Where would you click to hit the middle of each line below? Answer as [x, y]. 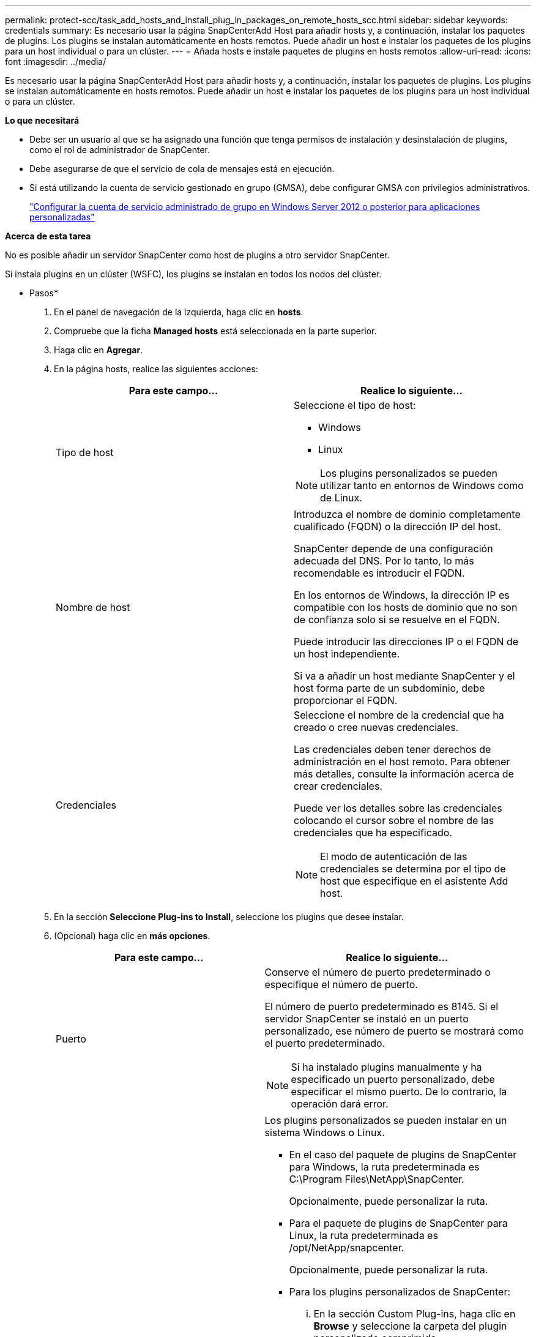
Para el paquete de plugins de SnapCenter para [398, 1223]
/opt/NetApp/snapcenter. [347, 1248]
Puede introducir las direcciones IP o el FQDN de [406, 642]
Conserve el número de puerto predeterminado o [378, 972]
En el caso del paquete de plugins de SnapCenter [403, 1155]
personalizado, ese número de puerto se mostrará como [394, 1031]
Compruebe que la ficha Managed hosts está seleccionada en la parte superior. [215, 331]
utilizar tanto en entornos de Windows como [422, 485]
